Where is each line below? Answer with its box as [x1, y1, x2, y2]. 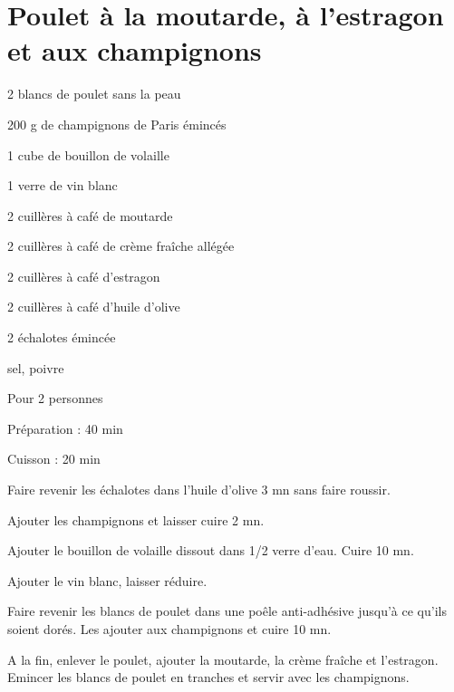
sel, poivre [7, 358, 64, 377]
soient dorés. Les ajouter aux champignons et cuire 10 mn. [7, 620, 332, 638]
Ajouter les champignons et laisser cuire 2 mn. [7, 510, 265, 529]
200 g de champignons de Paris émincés [7, 114, 227, 133]
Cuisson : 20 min [7, 449, 101, 468]
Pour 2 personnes [7, 389, 103, 408]
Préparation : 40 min [7, 418, 123, 437]
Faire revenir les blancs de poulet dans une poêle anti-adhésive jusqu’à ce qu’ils [7, 601, 447, 620]
